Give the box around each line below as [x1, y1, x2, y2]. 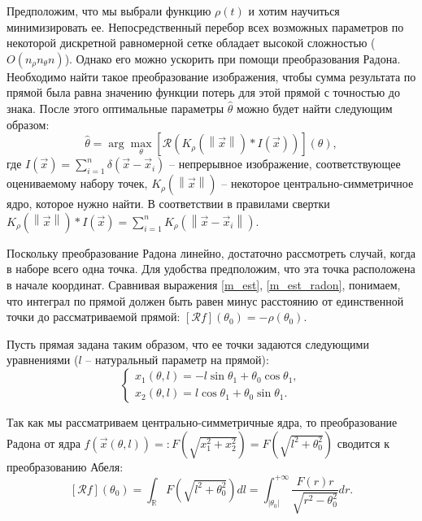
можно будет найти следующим [237, 99, 393, 116]
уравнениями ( [7, 351, 79, 368]
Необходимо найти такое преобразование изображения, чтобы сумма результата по [7, 67, 416, 85]
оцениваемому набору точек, [7, 175, 148, 192]
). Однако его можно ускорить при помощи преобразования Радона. [64, 50, 401, 67]
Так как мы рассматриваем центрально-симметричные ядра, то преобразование [7, 413, 398, 430]
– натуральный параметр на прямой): [85, 351, 269, 368]
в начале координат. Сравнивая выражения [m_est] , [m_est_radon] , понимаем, [7, 276, 401, 293]
